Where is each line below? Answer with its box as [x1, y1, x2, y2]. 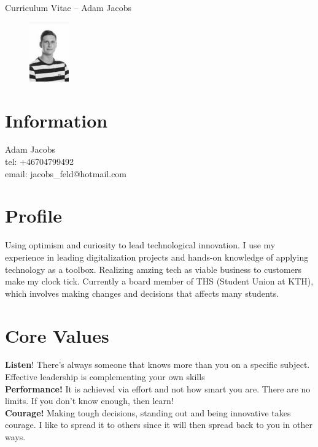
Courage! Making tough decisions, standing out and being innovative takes [5, 406, 291, 419]
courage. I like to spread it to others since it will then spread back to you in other [5, 418, 312, 431]
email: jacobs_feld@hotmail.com [5, 167, 127, 180]
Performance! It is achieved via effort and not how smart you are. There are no [5, 382, 311, 395]
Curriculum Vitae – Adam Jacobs [5, 1, 132, 13]
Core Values [5, 323, 109, 348]
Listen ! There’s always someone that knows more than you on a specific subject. [5, 358, 310, 371]
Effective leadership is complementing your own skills [5, 370, 205, 383]
